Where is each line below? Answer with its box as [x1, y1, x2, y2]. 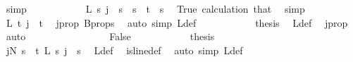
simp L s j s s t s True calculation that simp [6, 1, 305, 15]
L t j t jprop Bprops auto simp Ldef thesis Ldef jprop [6, 15, 348, 30]
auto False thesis [6, 29, 215, 44]
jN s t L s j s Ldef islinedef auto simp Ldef [6, 42, 243, 57]
